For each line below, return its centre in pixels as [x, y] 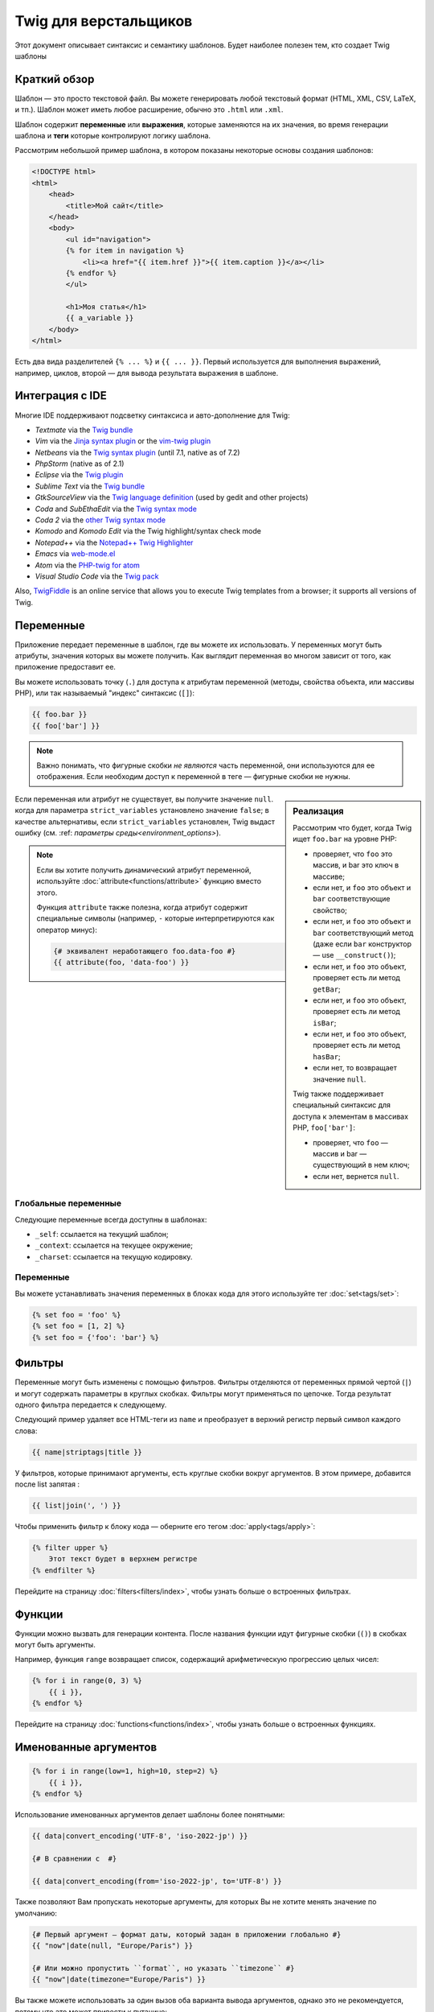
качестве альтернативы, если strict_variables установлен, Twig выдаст [145, 822]
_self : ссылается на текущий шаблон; [102, 1234]
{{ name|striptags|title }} [87, 1452]
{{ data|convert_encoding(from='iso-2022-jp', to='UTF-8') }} [157, 1881]
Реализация [318, 811]
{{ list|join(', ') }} [76, 1506]
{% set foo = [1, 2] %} [79, 1326]
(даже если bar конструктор [362, 944]
